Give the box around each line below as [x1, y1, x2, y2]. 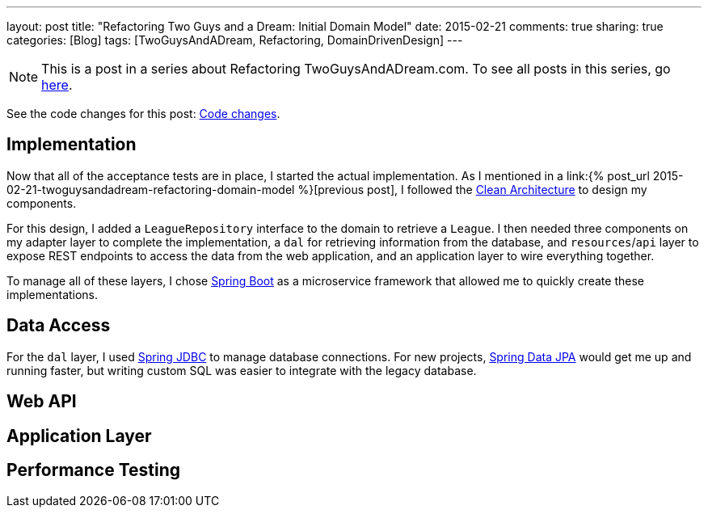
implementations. [6, 287, 99, 301]
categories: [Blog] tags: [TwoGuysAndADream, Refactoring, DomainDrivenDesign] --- [6, 33, 463, 47]
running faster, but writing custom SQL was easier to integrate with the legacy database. [6, 363, 477, 377]
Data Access [6, 315, 111, 336]
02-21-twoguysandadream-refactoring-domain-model [6, 182, 295, 196]
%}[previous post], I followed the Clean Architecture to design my [297, 182, 647, 196]
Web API [6, 391, 77, 412]
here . [41, 77, 73, 93]
